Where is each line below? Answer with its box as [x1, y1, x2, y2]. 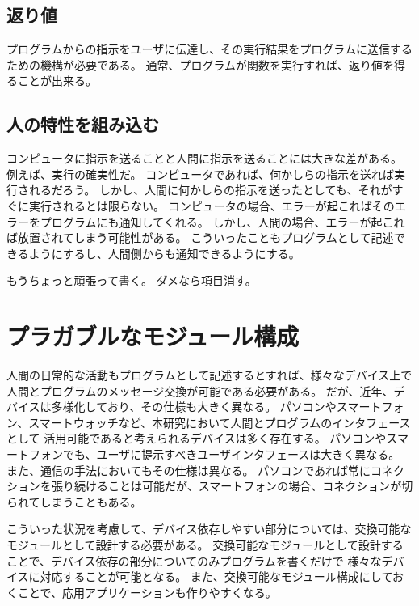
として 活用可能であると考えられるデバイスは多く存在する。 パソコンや [6, 430, 387, 447]
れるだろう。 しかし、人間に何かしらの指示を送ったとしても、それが [28, 181, 392, 198]
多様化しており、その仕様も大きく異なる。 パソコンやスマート [51, 398, 382, 415]
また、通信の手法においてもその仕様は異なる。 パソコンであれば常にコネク [6, 461, 405, 478]
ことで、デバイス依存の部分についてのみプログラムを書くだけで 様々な [6, 552, 382, 569]
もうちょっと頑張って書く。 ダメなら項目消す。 [6, 272, 257, 289]
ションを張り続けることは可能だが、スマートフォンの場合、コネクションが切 [6, 477, 413, 494]
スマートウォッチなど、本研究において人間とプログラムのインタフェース [28, 413, 411, 430]
